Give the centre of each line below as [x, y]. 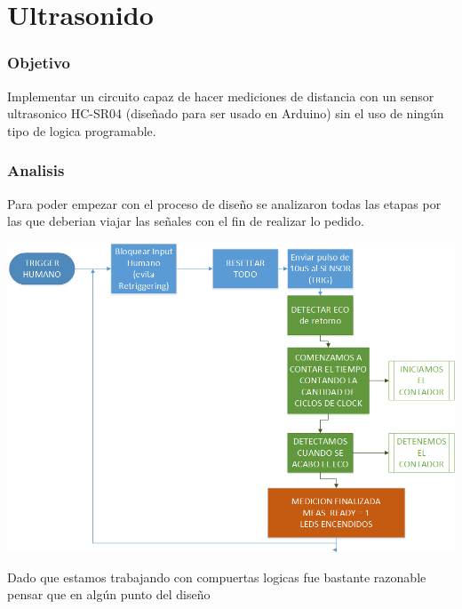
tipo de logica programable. [82, 130]
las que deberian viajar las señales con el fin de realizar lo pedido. [186, 221]
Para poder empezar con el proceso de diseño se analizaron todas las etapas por [224, 203]
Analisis [36, 170]
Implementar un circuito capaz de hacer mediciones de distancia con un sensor [221, 96]
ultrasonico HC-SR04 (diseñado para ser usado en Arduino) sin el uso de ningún [226, 113]
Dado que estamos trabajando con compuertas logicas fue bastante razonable [217, 577]
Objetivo [39, 63]
